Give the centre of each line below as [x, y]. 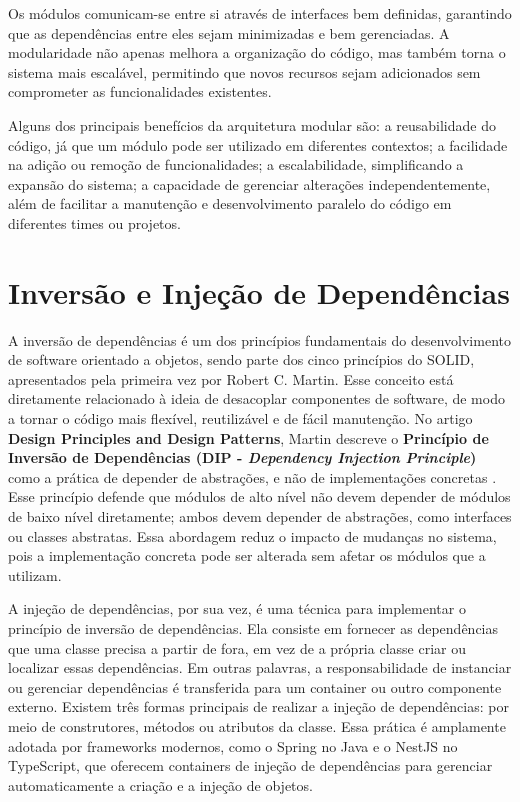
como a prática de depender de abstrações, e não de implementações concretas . [252, 476]
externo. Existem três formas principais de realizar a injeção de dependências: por [258, 706]
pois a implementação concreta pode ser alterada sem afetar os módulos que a [247, 555]
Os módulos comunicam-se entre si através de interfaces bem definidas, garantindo [260, 13]
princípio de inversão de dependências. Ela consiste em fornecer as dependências [253, 627]
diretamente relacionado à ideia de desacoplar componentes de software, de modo [256, 398]
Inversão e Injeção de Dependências [259, 291]
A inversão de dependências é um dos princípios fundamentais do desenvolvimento [259, 339]
